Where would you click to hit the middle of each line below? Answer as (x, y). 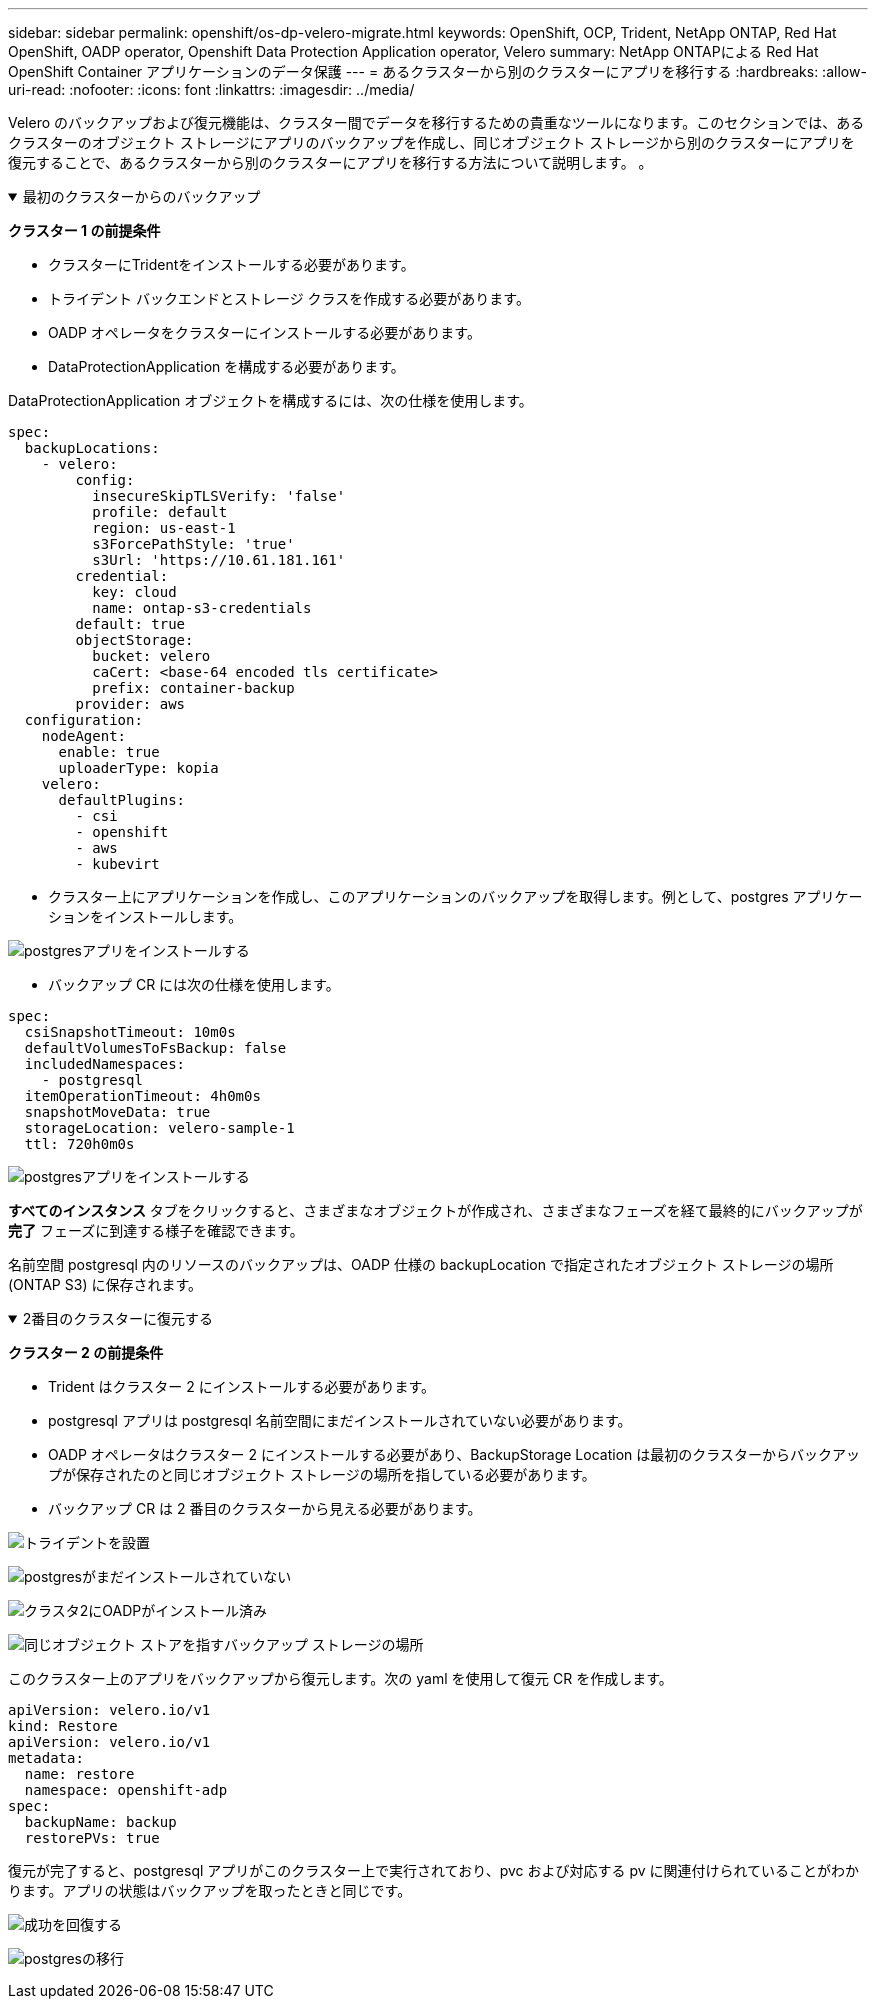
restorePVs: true (92, 1838)
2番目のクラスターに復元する (118, 1318)
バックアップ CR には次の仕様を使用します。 (194, 984)
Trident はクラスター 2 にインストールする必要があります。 (242, 1386)
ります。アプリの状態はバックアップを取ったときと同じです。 (210, 1890)
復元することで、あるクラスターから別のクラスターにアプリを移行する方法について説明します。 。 (330, 162)
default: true (130, 624)
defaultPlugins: (122, 800)
